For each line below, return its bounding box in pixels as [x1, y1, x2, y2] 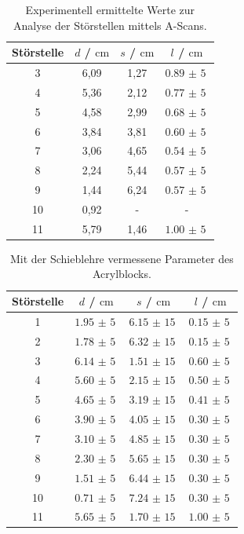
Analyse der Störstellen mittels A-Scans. [13, 16, 207, 33]
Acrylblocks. [93, 265, 151, 282]
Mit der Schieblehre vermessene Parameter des [9, 250, 234, 266]
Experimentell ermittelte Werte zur [25, 2, 195, 17]
